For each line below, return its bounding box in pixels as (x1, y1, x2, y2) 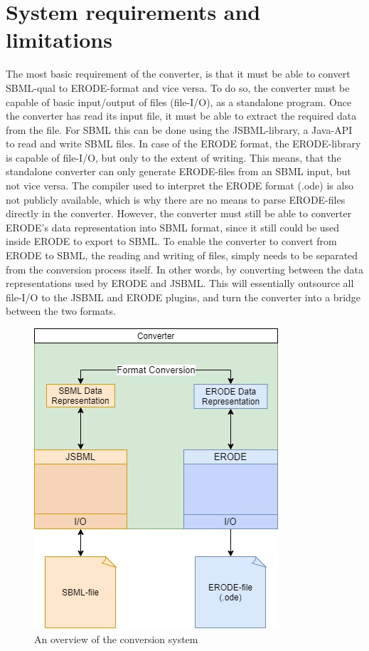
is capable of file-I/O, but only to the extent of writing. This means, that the (6, 150, 341, 165)
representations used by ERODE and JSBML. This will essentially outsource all (6, 276, 354, 291)
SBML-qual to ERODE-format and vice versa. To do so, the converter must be (6, 80, 350, 95)
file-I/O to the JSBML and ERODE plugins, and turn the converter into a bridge (6, 289, 361, 304)
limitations (6, 25, 112, 54)
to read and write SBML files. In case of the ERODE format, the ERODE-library (6, 136, 361, 151)
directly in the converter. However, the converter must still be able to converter (6, 206, 352, 221)
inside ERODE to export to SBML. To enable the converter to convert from (6, 234, 337, 249)
